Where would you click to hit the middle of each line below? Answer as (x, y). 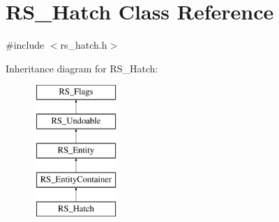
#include (25, 45)
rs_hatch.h (84, 45)
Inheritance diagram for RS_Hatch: (82, 68)
